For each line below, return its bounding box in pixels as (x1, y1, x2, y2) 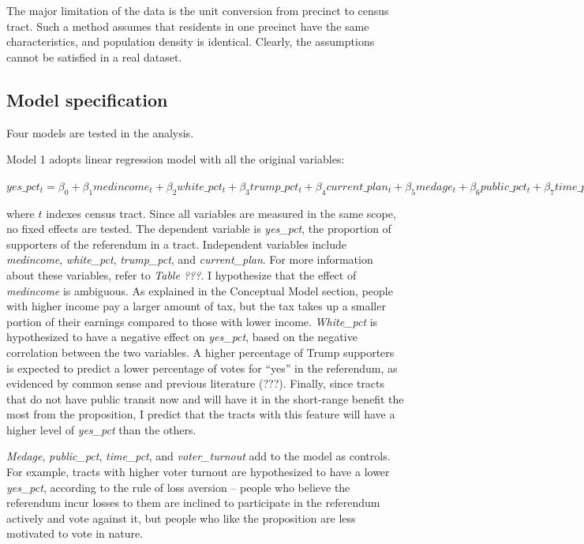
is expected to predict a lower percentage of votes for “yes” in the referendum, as (6, 359, 398, 376)
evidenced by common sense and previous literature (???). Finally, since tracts (6, 375, 385, 392)
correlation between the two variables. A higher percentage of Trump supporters (6, 343, 395, 360)
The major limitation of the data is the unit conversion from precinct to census (6, 2, 389, 18)
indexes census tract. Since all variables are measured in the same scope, (46, 204, 396, 221)
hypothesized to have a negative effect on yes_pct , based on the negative (6, 328, 358, 345)
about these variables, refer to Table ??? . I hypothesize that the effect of (6, 266, 357, 283)
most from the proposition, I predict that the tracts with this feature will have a (6, 406, 395, 422)
